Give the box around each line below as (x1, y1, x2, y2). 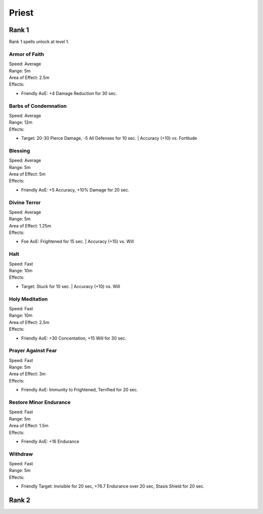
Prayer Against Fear (9, 347, 57, 354)
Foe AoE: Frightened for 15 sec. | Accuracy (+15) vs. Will (21, 239, 134, 245)
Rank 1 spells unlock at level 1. (9, 39, 69, 45)
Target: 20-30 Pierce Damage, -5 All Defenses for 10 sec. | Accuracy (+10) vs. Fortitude (21, 135, 197, 141)
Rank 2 (9, 496, 31, 504)
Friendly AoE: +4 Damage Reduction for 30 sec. (21, 90, 117, 96)
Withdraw (9, 451, 33, 457)
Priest (9, 7, 34, 18)
